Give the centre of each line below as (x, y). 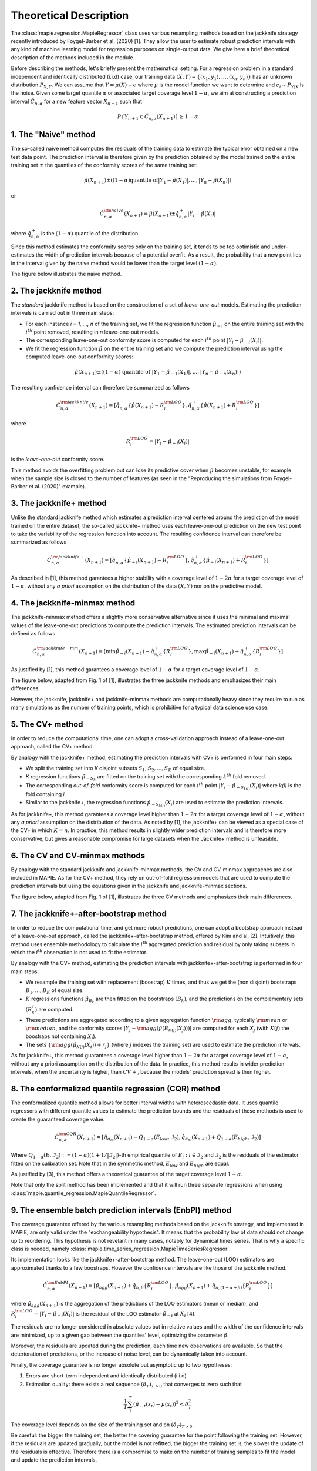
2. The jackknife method (56, 290)
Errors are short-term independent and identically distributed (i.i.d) (106, 1376)
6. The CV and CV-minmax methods (78, 855)
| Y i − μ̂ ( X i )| (202, 214)
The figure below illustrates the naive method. (66, 274)
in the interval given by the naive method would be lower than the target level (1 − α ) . (114, 263)
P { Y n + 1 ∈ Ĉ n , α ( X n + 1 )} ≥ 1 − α (158, 117)
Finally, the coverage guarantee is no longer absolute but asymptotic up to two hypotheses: (121, 1364)
